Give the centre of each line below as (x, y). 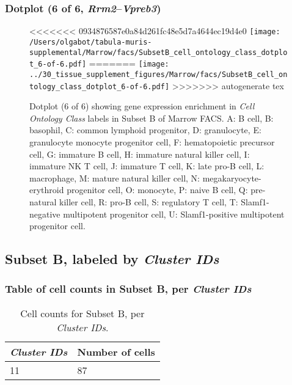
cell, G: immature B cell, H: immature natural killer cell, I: (140, 154)
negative (45, 214)
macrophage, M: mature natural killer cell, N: (115, 178)
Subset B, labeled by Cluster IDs (112, 259)
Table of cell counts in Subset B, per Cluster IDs (128, 289)
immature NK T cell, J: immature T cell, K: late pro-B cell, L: (147, 166)
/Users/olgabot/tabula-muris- (91, 42)
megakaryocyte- (232, 178)
